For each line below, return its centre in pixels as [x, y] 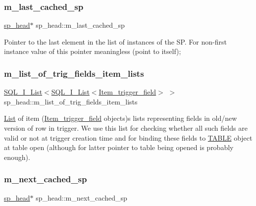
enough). [17, 157]
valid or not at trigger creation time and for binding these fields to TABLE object [128, 137]
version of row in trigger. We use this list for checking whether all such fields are [126, 128]
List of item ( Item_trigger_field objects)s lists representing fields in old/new [121, 118]
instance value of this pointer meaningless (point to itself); [93, 51]
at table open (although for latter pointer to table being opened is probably [119, 147]
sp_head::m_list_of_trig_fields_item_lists [71, 101]
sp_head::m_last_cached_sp [80, 25]
